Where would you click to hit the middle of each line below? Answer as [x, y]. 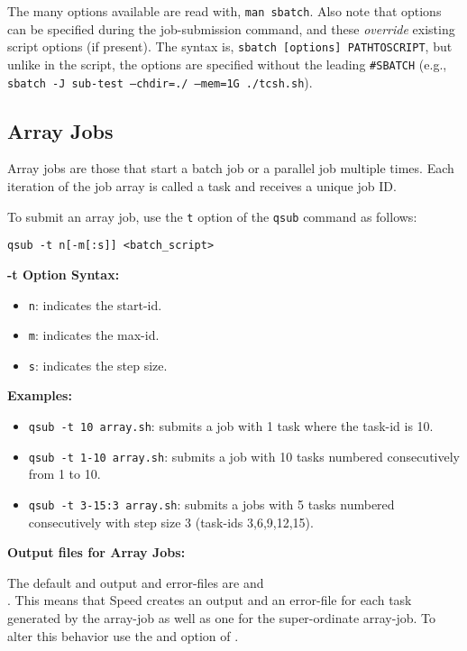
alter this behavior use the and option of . [123, 635]
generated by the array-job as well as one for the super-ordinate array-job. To [221, 618]
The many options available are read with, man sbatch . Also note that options [224, 11]
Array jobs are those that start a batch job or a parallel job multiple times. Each [231, 168]
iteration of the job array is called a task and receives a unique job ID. [202, 186]
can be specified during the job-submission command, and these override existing [231, 28]
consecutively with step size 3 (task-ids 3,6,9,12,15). [171, 522]
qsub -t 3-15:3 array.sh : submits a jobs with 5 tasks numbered [211, 504]
